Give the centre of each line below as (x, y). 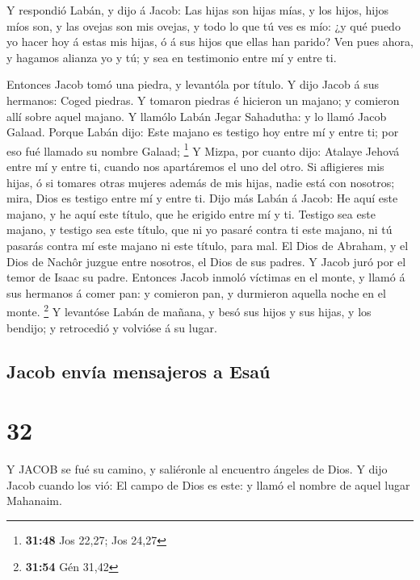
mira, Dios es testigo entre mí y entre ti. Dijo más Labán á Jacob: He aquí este (202, 198)
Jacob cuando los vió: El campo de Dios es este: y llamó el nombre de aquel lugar (208, 484)
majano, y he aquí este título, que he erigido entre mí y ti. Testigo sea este (191, 213)
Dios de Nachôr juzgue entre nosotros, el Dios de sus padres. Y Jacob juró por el (206, 261)
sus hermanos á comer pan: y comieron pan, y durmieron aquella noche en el (196, 292)
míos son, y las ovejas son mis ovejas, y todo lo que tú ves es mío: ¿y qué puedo (204, 25)
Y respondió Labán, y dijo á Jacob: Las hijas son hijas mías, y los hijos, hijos (198, 10)
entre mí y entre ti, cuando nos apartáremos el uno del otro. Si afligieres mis (195, 166)
